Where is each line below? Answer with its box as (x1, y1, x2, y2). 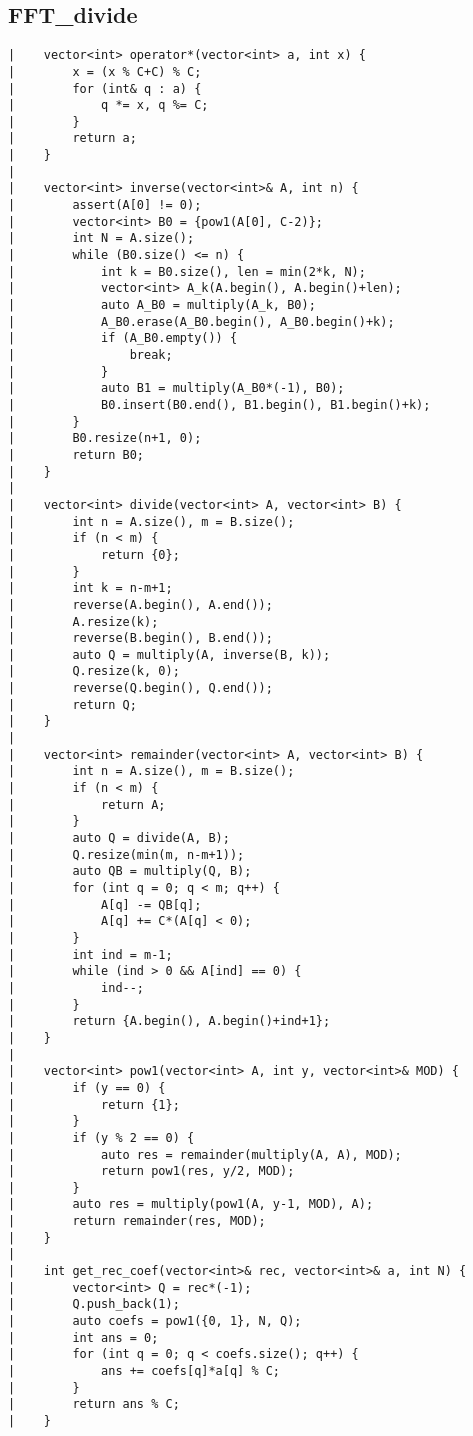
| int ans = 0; (8, 1330, 159, 1345)
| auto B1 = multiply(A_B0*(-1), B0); (8, 381, 345, 396)
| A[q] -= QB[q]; (8, 897, 202, 912)
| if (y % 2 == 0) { (8, 1130, 195, 1145)
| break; (8, 348, 173, 363)
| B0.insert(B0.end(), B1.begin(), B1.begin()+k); (8, 397, 431, 412)
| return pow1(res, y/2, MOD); (8, 1164, 295, 1179)
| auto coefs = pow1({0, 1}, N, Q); (8, 1314, 302, 1329)
